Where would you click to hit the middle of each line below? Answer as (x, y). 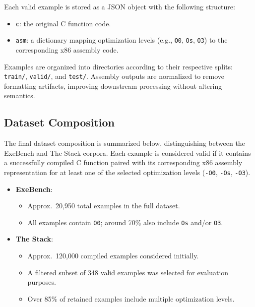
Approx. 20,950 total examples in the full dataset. (104, 206)
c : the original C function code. (63, 23)
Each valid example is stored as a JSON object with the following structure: (120, 6)
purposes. (42, 282)
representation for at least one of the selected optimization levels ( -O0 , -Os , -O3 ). (127, 172)
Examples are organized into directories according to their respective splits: (118, 66)
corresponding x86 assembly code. (67, 49)
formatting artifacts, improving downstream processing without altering (113, 86)
